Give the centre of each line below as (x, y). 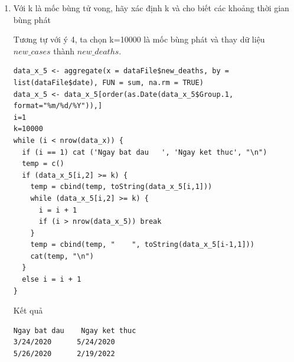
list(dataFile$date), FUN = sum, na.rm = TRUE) (108, 82)
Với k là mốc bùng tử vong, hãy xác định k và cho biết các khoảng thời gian (151, 8)
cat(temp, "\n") (62, 256)
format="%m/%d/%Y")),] (58, 106)
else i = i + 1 (52, 280)
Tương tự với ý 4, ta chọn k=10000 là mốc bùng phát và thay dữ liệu (139, 39)
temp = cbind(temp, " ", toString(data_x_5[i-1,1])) (142, 245)
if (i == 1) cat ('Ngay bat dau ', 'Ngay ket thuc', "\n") (145, 152)
